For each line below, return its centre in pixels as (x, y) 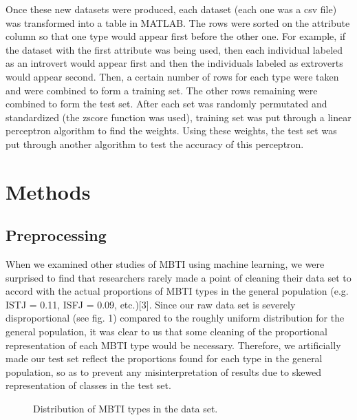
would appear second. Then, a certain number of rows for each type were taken (172, 76)
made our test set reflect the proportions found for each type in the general (164, 358)
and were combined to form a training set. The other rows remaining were (162, 90)
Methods (48, 191)
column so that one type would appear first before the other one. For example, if (176, 36)
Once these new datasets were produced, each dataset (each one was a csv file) (171, 9)
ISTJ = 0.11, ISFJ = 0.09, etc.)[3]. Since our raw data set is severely (151, 304)
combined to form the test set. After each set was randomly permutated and (166, 104)
